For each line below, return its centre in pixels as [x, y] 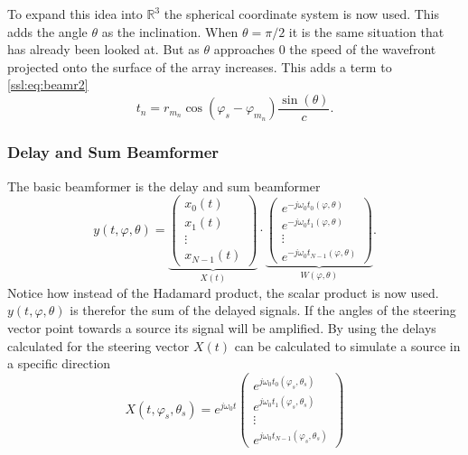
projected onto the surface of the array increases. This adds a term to [200, 66]
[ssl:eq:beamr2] [48, 84]
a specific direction [59, 363]
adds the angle [47, 31]
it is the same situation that [366, 31]
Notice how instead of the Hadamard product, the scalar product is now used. [223, 292]
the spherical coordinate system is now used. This [302, 14]
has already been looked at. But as [103, 49]
